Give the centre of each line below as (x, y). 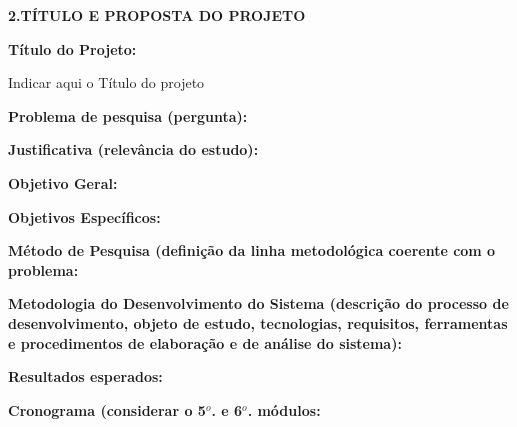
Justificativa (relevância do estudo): (133, 149)
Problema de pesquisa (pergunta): (128, 115)
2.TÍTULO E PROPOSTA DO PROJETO (157, 15)
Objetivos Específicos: (84, 216)
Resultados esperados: (85, 376)
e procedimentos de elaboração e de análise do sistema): (205, 342)
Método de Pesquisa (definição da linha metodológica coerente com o (252, 250)
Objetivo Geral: (63, 182)
